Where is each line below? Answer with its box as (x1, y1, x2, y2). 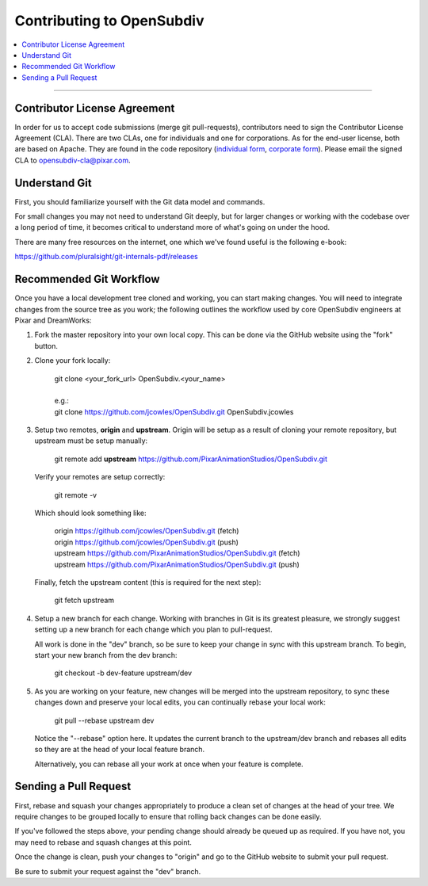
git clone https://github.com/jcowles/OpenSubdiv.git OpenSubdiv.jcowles (54, 407, 294, 416)
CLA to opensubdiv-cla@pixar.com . (14, 155, 131, 165)
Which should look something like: (34, 508, 147, 518)
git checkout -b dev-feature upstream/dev (54, 668, 193, 678)
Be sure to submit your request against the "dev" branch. (14, 866, 201, 876)
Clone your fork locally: (34, 356, 111, 365)
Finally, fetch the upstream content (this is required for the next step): (34, 577, 262, 586)
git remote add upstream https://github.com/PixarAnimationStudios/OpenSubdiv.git (54, 454, 328, 464)
